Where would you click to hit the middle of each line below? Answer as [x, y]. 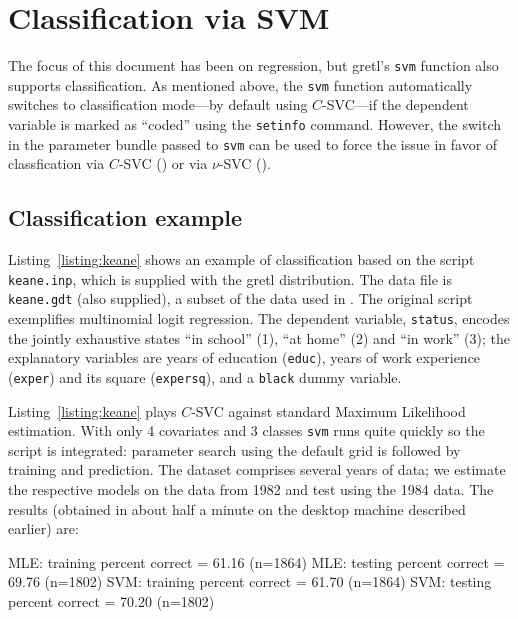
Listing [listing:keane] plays [92, 410]
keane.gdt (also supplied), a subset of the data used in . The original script [240, 298]
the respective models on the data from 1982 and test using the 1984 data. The [251, 489]
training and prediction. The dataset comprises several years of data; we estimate [257, 469]
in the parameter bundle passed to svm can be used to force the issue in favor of [253, 143]
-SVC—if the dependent [395, 104]
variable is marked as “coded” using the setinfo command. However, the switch [255, 124]
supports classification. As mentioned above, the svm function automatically [240, 84]
